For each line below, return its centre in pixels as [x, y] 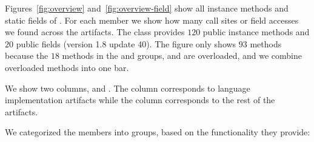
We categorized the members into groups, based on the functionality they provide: [158, 132]
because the [27, 56]
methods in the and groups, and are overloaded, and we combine [182, 56]
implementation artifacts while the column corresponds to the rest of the [140, 100]
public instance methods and [256, 32]
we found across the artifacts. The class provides [95, 32]
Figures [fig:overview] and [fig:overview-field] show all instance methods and [147, 8]
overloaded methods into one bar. [67, 67]
